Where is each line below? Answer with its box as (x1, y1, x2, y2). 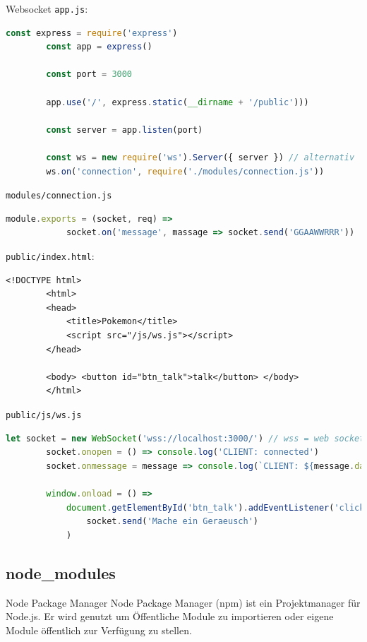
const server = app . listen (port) (46, 124, 203, 135)
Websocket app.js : (6, 1, 88, 16)
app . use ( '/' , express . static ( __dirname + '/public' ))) (46, 97, 309, 107)
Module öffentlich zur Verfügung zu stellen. (6, 622, 192, 637)
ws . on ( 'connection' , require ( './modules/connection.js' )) (46, 166, 325, 177)
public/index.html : (6, 249, 95, 263)
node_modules (6, 561, 116, 583)
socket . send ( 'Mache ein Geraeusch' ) (86, 516, 258, 527)
